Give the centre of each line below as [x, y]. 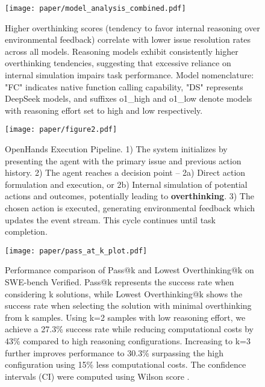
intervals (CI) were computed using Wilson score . [97, 376]
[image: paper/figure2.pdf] [61, 130]
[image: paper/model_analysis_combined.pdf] [95, 8]
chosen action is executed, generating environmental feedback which [130, 208]
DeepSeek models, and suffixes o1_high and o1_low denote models [129, 98]
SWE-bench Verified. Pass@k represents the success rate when [120, 282]
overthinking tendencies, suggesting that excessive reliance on [118, 63]
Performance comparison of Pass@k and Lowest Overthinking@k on [129, 270]
